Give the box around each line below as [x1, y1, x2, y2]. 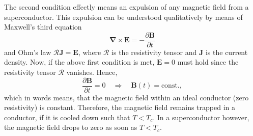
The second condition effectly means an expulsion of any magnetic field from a [4, 2, 249, 12]
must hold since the [177, 57, 239, 67]
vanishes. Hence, [66, 67, 118, 77]
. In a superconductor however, [153, 112, 249, 122]
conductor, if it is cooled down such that [4, 112, 130, 122]
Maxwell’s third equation [4, 21, 82, 32]
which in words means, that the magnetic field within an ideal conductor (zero [4, 92, 249, 102]
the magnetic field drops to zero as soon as [4, 122, 137, 132]
